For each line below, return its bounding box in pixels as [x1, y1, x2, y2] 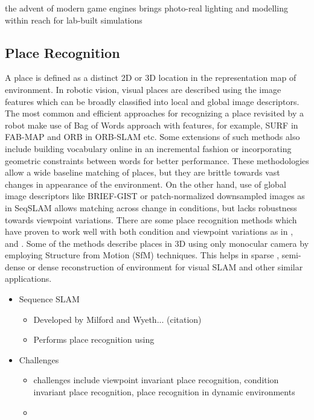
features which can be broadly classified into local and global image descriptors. [5, 95, 300, 107]
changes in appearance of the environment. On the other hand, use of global [5, 177, 286, 190]
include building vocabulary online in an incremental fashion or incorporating [5, 142, 292, 154]
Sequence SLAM [19, 293, 80, 305]
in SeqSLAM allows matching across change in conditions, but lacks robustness [5, 201, 297, 214]
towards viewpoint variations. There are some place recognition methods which [5, 213, 297, 226]
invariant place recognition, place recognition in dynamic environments [33, 386, 295, 398]
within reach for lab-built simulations [5, 13, 143, 26]
